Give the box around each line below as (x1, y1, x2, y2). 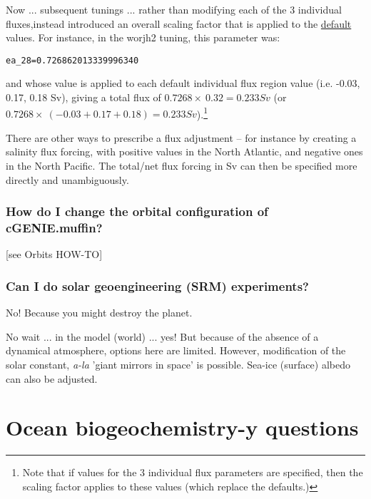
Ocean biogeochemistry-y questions (6, 413, 359, 442)
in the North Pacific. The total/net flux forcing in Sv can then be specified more (6, 158, 357, 173)
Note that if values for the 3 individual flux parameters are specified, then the (22, 465, 363, 480)
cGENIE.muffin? (6, 219, 103, 237)
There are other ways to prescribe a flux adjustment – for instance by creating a (6, 130, 357, 145)
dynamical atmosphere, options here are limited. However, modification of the (6, 343, 346, 358)
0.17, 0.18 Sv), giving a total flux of (6, 90, 161, 105)
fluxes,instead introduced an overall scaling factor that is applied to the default (6, 16, 352, 31)
